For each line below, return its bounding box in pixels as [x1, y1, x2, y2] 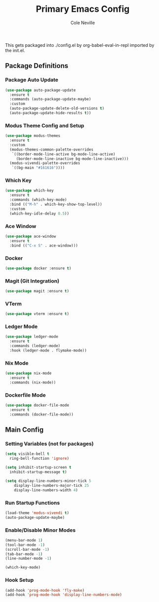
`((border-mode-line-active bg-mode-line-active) [11, 152, 116, 157]
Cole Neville [70, 20, 95, 26]
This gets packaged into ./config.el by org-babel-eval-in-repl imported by [5, 42, 155, 48]
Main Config [5, 426, 44, 434]
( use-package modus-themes [5, 133, 61, 138]
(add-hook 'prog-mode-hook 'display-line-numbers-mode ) [5, 592, 122, 598]
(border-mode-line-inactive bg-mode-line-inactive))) [16, 156, 129, 161]
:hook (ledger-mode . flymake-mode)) [9, 348, 87, 353]
